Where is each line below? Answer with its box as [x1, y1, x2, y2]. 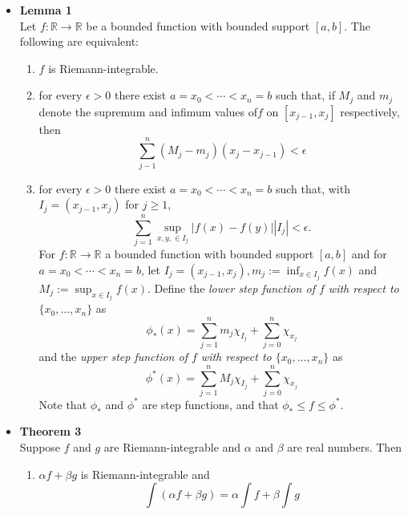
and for [351, 245, 387, 262]
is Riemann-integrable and [80, 465, 210, 482]
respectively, [340, 103, 400, 120]
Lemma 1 [19, 2, 72, 18]
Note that [38, 395, 87, 412]
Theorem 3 [19, 423, 82, 440]
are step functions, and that [142, 395, 279, 412]
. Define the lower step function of [147, 279, 315, 296]
